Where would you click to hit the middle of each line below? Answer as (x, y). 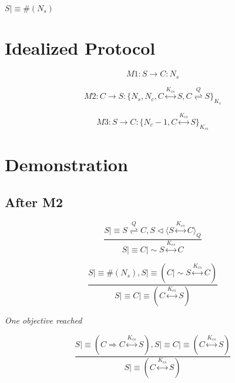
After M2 (34, 202)
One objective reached (43, 320)
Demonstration (66, 164)
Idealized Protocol (80, 48)
